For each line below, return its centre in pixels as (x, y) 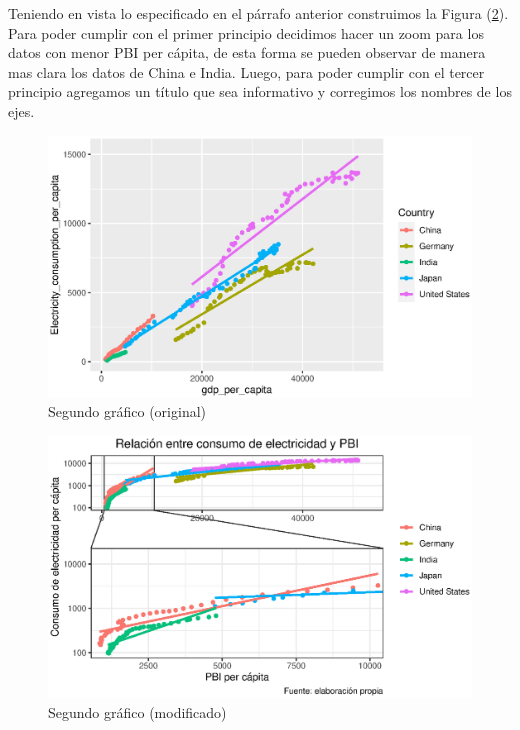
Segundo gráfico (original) (127, 411)
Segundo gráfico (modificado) (137, 711)
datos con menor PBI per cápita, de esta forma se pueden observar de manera (247, 52)
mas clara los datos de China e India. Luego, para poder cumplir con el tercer (246, 71)
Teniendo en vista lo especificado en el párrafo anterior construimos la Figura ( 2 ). (258, 13)
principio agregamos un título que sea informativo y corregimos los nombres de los (260, 91)
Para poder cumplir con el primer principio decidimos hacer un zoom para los (246, 32)
